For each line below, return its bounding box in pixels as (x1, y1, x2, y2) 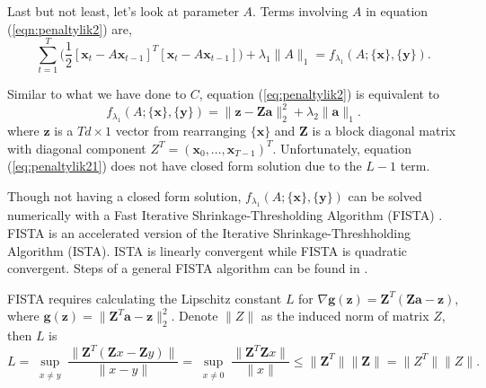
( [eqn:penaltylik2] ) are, (7, 19, 132, 38)
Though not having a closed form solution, (7, 186, 242, 205)
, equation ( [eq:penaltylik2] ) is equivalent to (199, 84, 440, 103)
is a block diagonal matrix (312, 121, 456, 140)
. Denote (171, 306, 218, 325)
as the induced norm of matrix (261, 306, 429, 325)
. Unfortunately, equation (272, 138, 412, 157)
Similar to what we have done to (7, 84, 187, 103)
